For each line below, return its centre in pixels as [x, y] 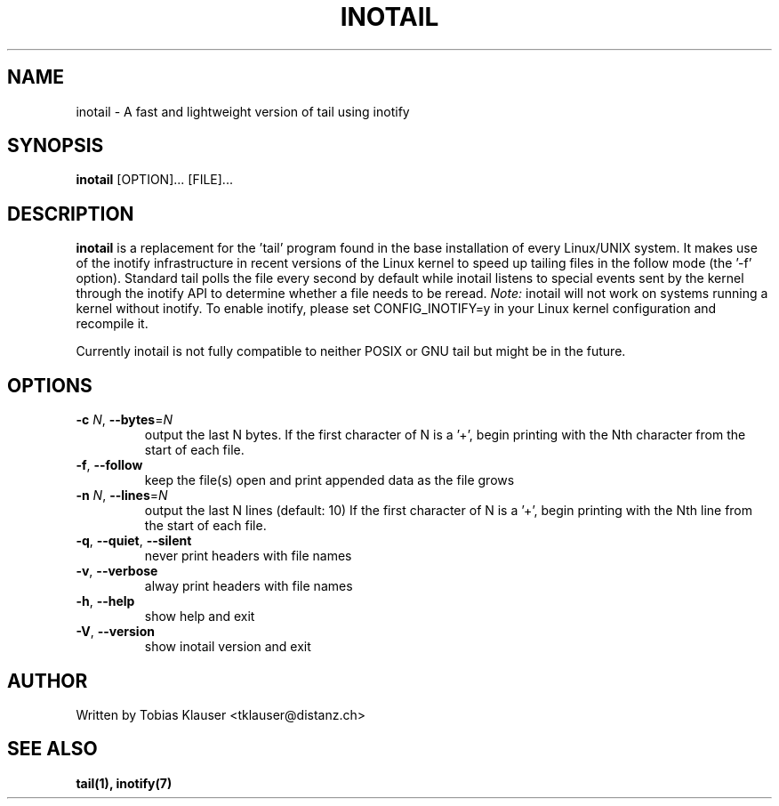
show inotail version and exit [228, 647]
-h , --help [105, 601]
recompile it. [112, 324]
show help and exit [200, 617]
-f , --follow [109, 465]
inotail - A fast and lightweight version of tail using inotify [243, 111]
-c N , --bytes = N [124, 420]
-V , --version [115, 632]
